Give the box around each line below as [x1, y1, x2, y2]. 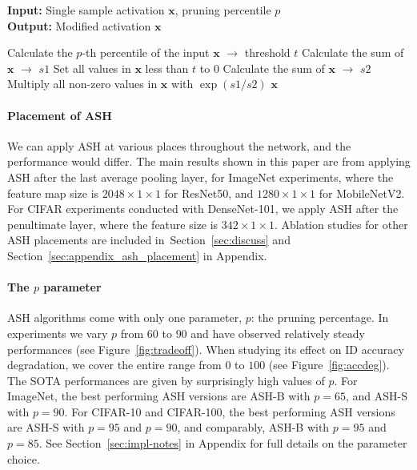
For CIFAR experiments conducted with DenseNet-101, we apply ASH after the [7, 200, 399, 217]
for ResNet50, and [164, 184, 254, 201]
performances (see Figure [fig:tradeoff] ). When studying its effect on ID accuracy [7, 340, 404, 357]
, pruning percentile [174, 2, 271, 18]
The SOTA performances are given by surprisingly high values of [7, 372, 325, 388]
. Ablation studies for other [274, 215, 408, 232]
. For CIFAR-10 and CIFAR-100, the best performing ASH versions [64, 403, 395, 420]
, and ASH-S [345, 388, 407, 404]
